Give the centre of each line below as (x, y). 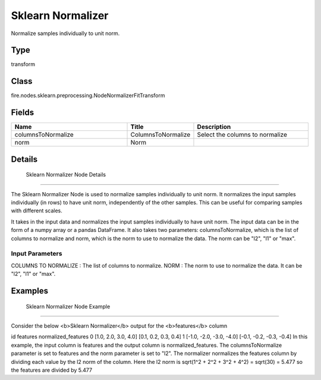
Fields (23, 113)
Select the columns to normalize (242, 135)
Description (214, 127)
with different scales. (37, 211)
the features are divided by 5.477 (51, 370)
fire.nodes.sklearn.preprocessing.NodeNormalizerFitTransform (88, 96)
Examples (30, 291)
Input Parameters (37, 254)
